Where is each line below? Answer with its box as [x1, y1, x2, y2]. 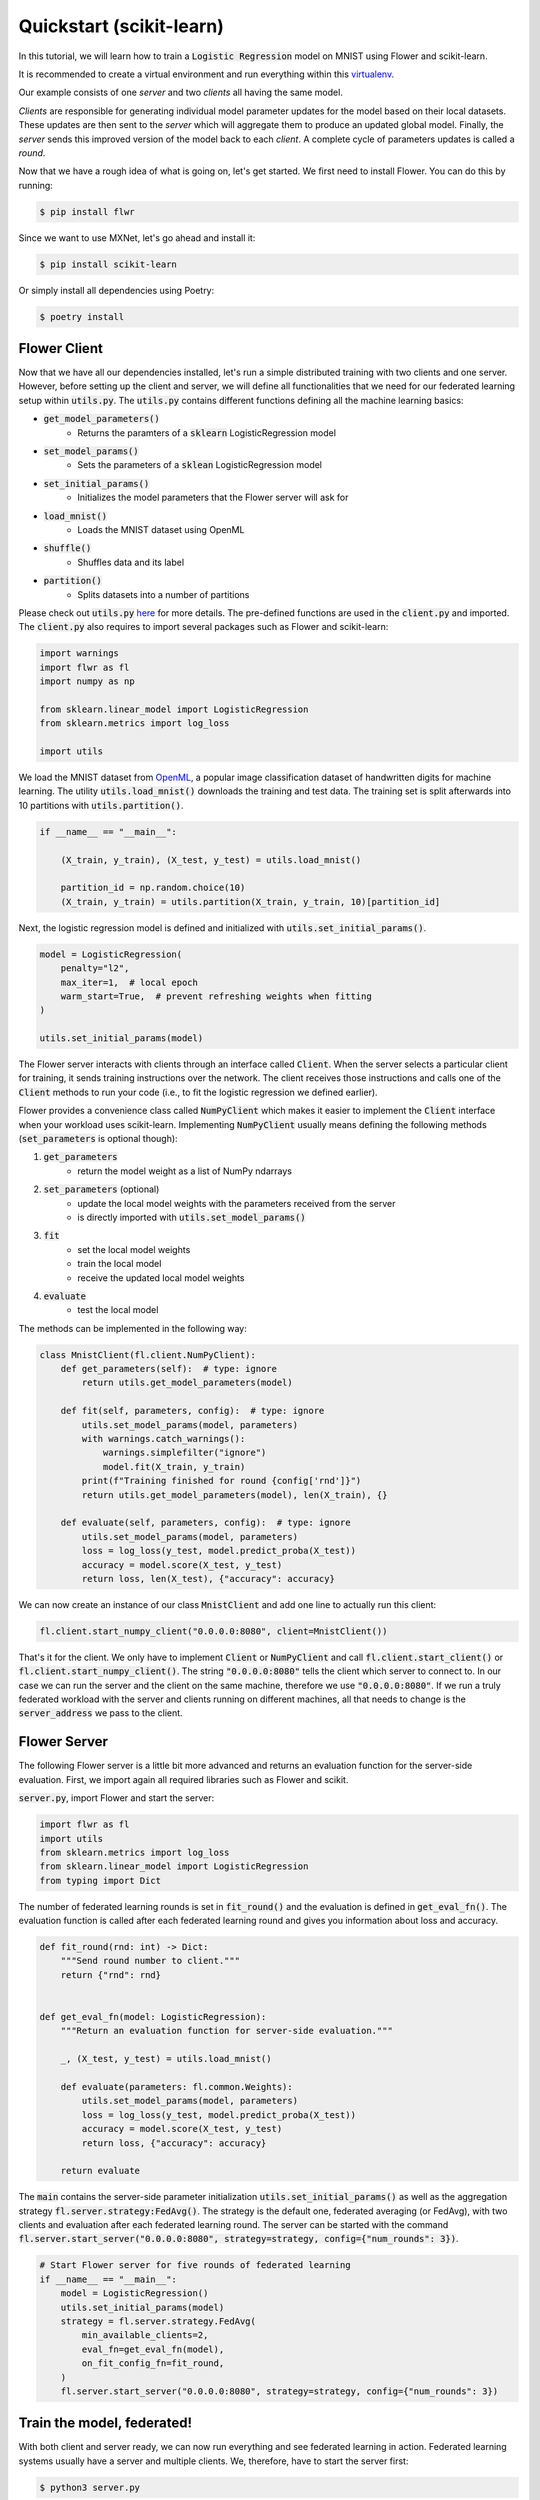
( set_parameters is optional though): [18, 1133, 179, 1145]
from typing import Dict [39, 1875, 162, 1886]
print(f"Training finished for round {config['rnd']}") [81, 1475, 362, 1487]
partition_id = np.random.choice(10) [60, 882, 246, 894]
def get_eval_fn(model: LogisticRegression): [39, 2011, 267, 2022]
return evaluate [60, 2165, 140, 2177]
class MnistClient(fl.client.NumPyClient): [39, 1349, 257, 1360]
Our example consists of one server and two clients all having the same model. [18, 86, 344, 99]
